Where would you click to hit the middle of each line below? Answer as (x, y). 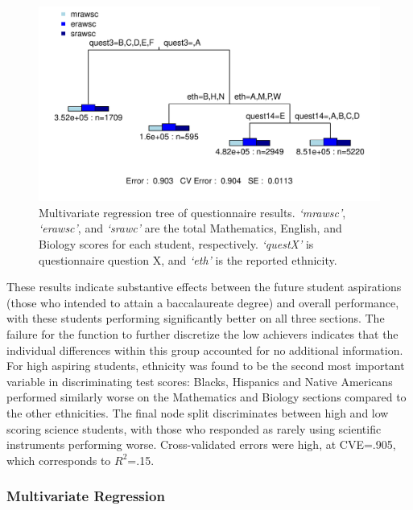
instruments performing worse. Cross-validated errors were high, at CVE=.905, (201, 444)
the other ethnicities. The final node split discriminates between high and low (198, 412)
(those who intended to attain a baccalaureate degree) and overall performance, (203, 302)
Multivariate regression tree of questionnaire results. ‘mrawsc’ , (192, 212)
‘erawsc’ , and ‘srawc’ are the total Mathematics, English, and (190, 228)
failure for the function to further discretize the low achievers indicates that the (202, 333)
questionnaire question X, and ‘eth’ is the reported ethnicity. (188, 259)
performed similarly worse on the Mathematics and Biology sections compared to (206, 397)
